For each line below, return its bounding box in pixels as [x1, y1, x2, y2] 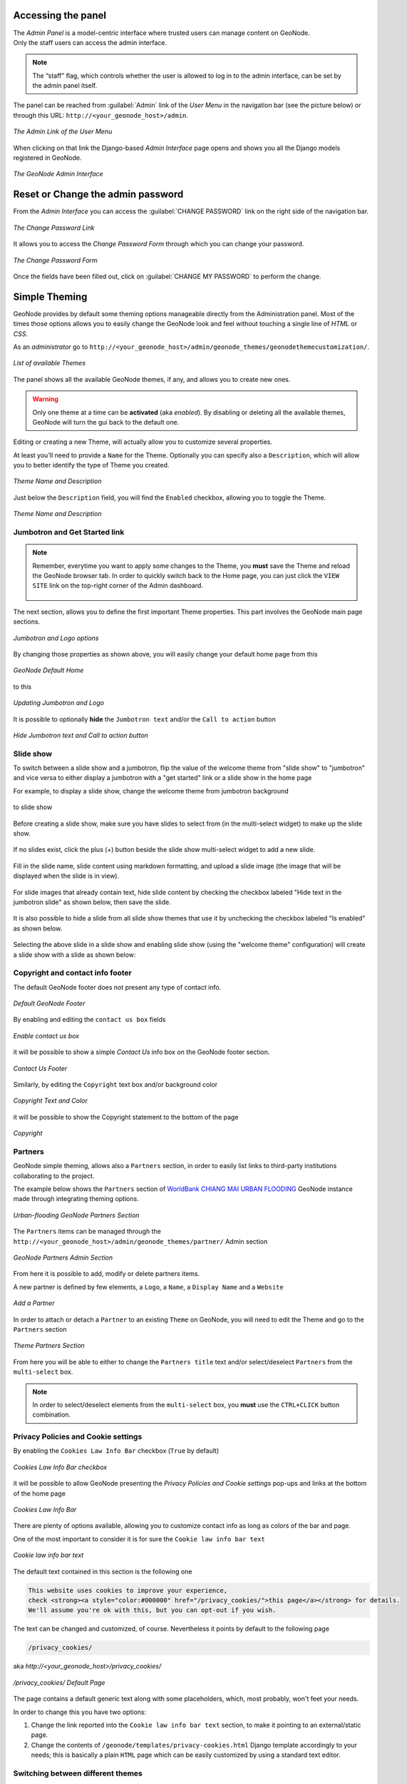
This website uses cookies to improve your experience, [28, 1586, 228, 1594]
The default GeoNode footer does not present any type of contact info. [13, 983, 222, 991]
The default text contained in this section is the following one [13, 1567, 192, 1576]
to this [13, 682, 32, 691]
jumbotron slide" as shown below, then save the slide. [13, 898, 171, 906]
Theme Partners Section [13, 1342, 85, 1350]
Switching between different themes [13, 1768, 143, 1778]
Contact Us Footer [13, 1064, 68, 1073]
